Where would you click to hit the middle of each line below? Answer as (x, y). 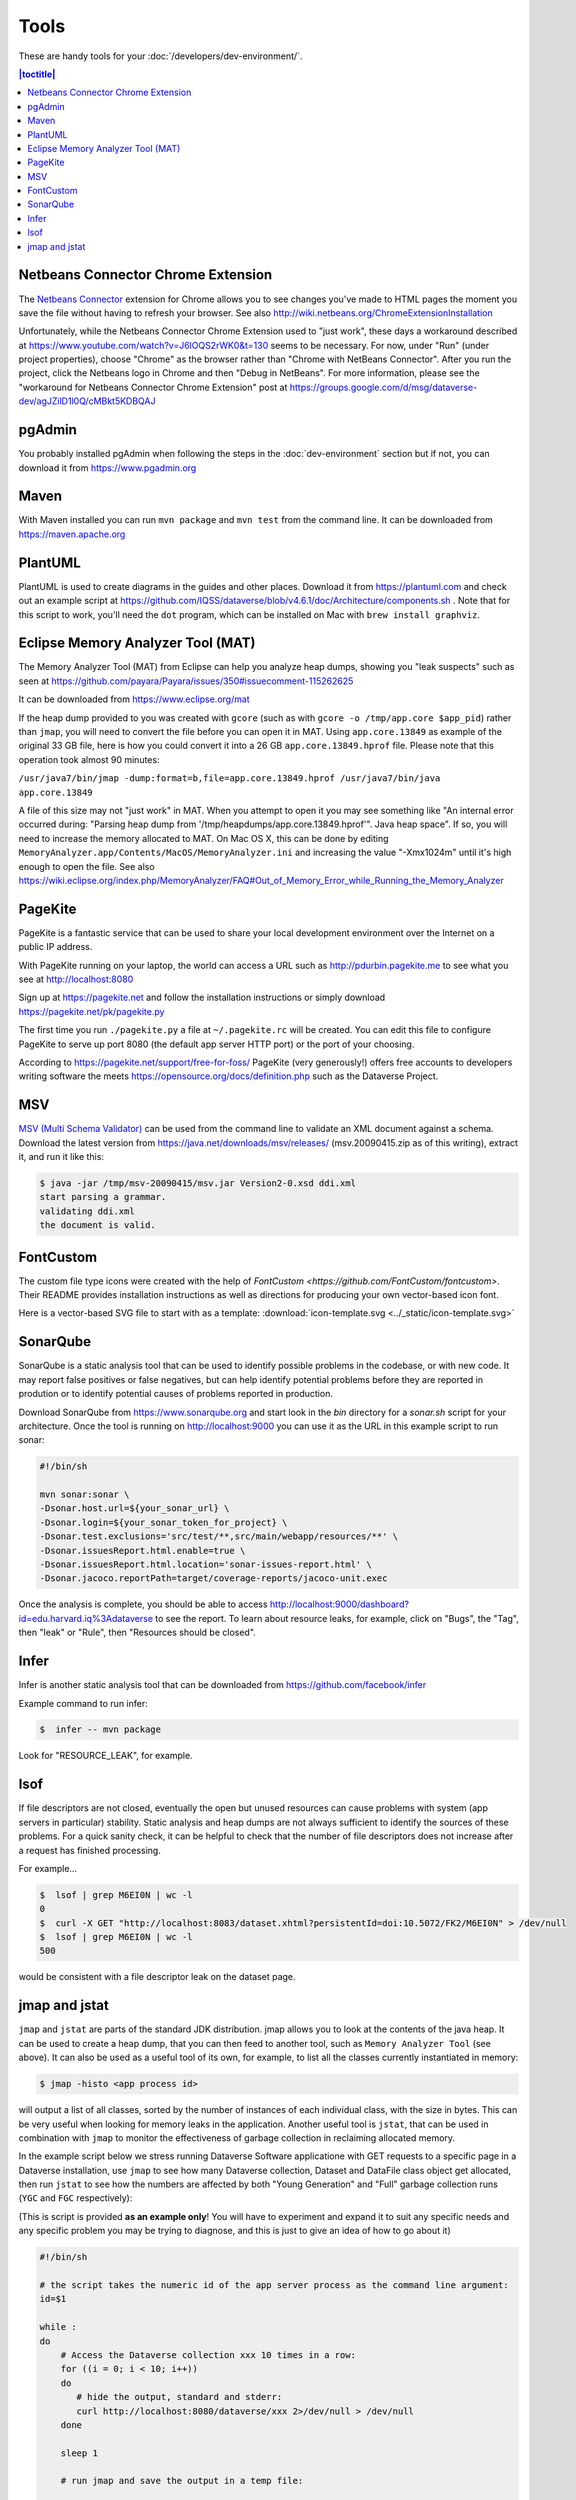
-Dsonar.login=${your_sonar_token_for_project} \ (163, 1522)
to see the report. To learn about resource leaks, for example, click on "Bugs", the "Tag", (337, 1618)
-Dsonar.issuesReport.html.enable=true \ (142, 1550)
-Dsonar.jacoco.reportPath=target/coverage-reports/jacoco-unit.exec (213, 1578)
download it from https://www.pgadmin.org (107, 467)
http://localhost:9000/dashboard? (340, 1604)
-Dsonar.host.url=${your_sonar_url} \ (134, 1508)
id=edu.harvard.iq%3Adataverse (86, 1618)
